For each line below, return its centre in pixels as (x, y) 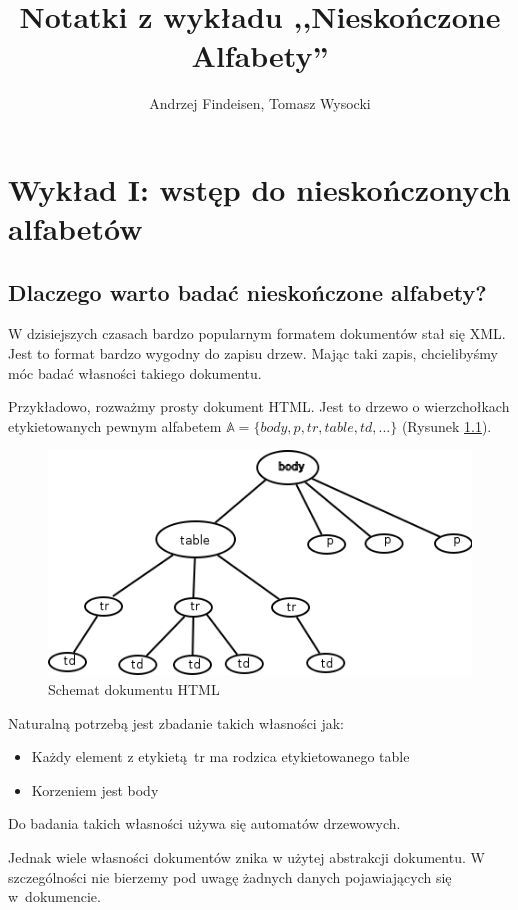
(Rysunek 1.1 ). (446, 425)
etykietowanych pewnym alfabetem (115, 425)
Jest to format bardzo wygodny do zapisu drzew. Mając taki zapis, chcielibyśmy (253, 353)
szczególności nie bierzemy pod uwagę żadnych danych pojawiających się (230, 876)
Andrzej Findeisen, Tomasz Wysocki (260, 103)
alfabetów (75, 228)
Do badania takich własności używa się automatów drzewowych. (204, 823)
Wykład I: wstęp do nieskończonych (259, 188)
